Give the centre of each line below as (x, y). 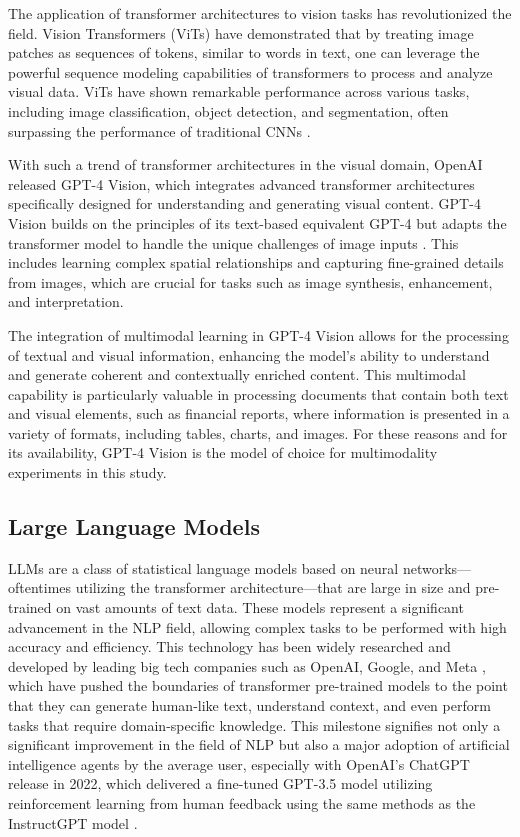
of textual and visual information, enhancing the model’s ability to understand (249, 354)
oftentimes (40, 587)
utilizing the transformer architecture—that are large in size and (273, 587)
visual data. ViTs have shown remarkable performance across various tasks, (239, 91)
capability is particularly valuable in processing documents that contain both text (258, 393)
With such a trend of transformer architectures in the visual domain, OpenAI (245, 164)
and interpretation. (66, 301)
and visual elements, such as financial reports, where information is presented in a (259, 413)
